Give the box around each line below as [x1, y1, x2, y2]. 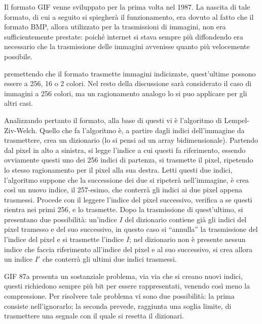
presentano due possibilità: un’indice [4, 214, 117, 224]
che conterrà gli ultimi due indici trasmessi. [42, 254, 177, 264]
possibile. [4, 51, 32, 61]
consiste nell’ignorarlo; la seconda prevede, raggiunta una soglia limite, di [4, 300, 232, 311]
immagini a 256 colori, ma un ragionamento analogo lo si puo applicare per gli [4, 88, 247, 98]
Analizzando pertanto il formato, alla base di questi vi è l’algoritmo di [4, 114, 222, 125]
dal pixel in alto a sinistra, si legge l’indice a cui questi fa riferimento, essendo [4, 144, 246, 155]
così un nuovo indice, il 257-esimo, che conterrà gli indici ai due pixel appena [4, 184, 243, 195]
